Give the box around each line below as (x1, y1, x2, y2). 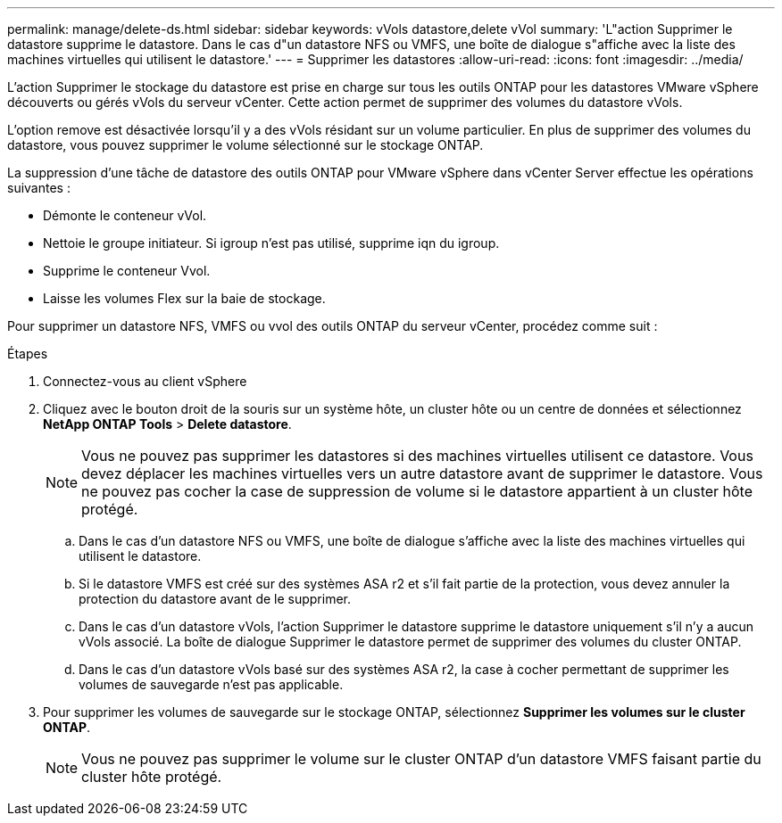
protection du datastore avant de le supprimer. (79, 591, 352, 606)
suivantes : (7, 180, 71, 195)
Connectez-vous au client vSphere (43, 374, 247, 389)
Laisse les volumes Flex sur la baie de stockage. (43, 291, 326, 306)
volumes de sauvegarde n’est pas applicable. (79, 677, 344, 692)
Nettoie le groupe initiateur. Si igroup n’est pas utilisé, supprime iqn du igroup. (43, 235, 500, 251)
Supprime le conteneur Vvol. (43, 263, 211, 278)
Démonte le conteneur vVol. (43, 208, 207, 223)
